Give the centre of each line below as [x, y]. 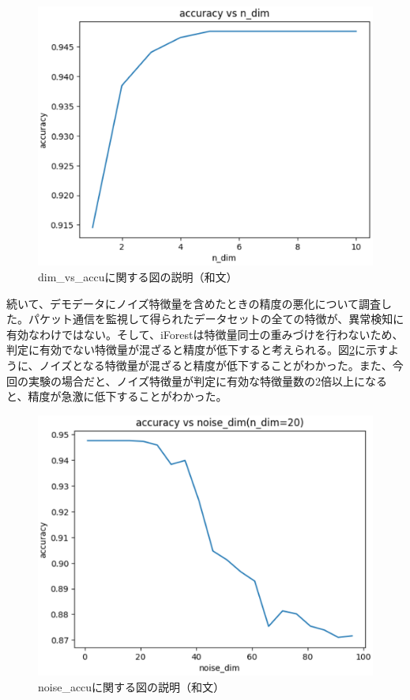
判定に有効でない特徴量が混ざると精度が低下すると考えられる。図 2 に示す [197, 350]
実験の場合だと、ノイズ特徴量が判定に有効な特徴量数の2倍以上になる [208, 380]
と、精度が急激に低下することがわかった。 [117, 396]
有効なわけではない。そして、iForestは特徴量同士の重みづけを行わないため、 [205, 334]
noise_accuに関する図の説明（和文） [132, 686]
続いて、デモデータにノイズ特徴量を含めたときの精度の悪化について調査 [194, 303]
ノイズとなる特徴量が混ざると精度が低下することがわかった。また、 [216, 365]
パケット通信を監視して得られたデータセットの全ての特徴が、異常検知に [216, 319]
